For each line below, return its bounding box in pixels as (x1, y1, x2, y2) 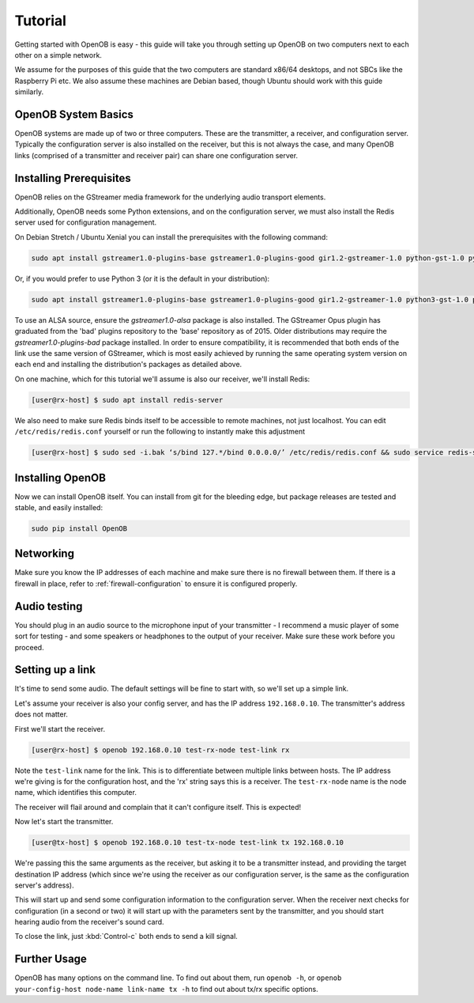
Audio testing (14, 600, 83, 613)
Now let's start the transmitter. (14, 817, 114, 827)
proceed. (14, 642, 44, 652)
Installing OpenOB (14, 471, 107, 484)
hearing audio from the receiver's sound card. (14, 918, 165, 927)
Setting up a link (14, 663, 96, 676)
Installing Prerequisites (14, 171, 132, 185)
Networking (14, 547, 75, 561)
